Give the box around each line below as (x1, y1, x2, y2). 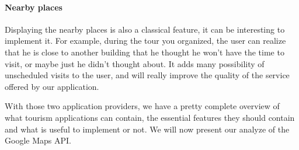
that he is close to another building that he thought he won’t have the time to (5, 46, 284, 58)
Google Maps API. (5, 134, 71, 146)
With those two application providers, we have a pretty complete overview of (5, 100, 280, 112)
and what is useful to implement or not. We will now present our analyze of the (5, 123, 290, 135)
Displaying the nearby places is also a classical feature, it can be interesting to (5, 23, 285, 35)
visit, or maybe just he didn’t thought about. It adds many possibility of (5, 57, 265, 69)
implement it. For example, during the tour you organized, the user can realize (5, 34, 286, 47)
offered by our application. (5, 80, 99, 92)
